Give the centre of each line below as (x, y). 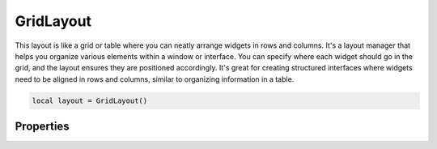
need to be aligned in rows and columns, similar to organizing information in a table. (155, 79)
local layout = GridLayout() (90, 100)
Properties (42, 127)
